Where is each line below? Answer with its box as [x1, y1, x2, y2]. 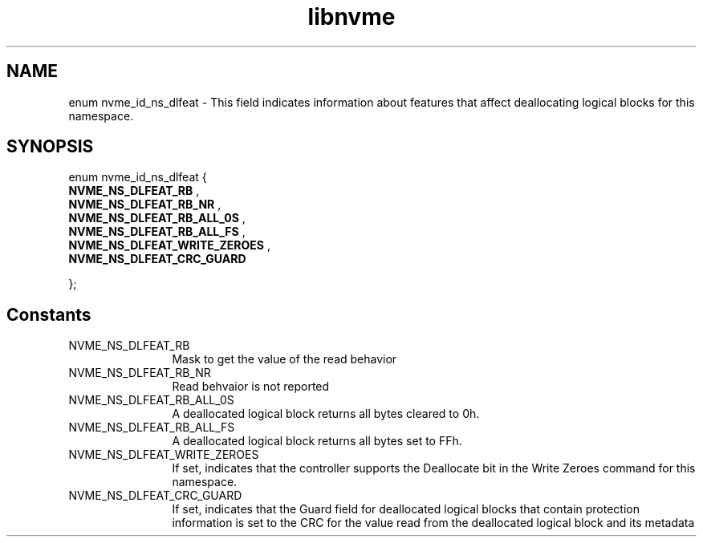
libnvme [307, 3, 396, 30]
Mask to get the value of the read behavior [172, 352, 397, 367]
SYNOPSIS [6, 136, 94, 157]
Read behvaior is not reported [172, 379, 330, 394]
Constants [6, 304, 91, 325]
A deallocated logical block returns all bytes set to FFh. [172, 434, 462, 448]
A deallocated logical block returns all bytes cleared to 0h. [172, 407, 480, 421]
